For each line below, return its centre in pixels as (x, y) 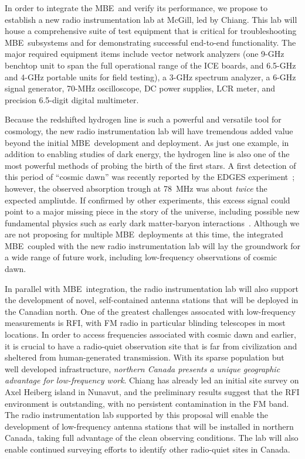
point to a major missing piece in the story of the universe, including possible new (152, 211)
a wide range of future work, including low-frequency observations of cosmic (141, 257)
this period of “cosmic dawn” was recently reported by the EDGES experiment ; (150, 177)
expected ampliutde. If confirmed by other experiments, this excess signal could (148, 200)
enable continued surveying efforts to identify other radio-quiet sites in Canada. (148, 449)
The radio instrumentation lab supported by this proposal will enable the (136, 415)
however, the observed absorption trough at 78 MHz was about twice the (136, 188)
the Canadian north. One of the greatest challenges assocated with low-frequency (150, 311)
